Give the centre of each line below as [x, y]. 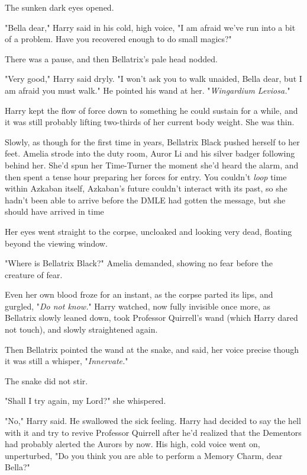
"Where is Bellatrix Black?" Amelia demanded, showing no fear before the [139, 263]
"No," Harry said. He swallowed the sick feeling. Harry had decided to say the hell [153, 421]
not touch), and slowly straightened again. [81, 329]
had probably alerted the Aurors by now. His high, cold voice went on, [133, 444]
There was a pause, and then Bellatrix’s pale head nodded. [111, 58]
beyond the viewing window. [56, 243]
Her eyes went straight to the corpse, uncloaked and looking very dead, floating [148, 231]
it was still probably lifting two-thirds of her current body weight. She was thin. [150, 122]
